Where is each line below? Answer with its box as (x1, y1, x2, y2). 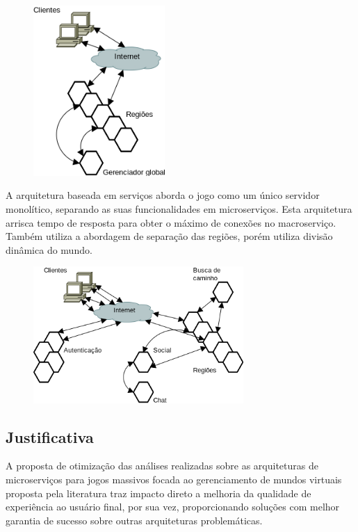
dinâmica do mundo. (6, 242, 92, 257)
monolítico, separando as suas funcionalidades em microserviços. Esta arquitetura (6, 201, 352, 216)
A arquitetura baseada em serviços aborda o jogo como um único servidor (6, 188, 320, 202)
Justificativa (6, 426, 94, 447)
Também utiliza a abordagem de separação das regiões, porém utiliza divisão (6, 229, 333, 243)
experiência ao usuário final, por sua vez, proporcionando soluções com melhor (6, 499, 340, 514)
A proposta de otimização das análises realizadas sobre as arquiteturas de (6, 458, 318, 473)
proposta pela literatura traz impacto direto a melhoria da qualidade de (6, 485, 311, 500)
